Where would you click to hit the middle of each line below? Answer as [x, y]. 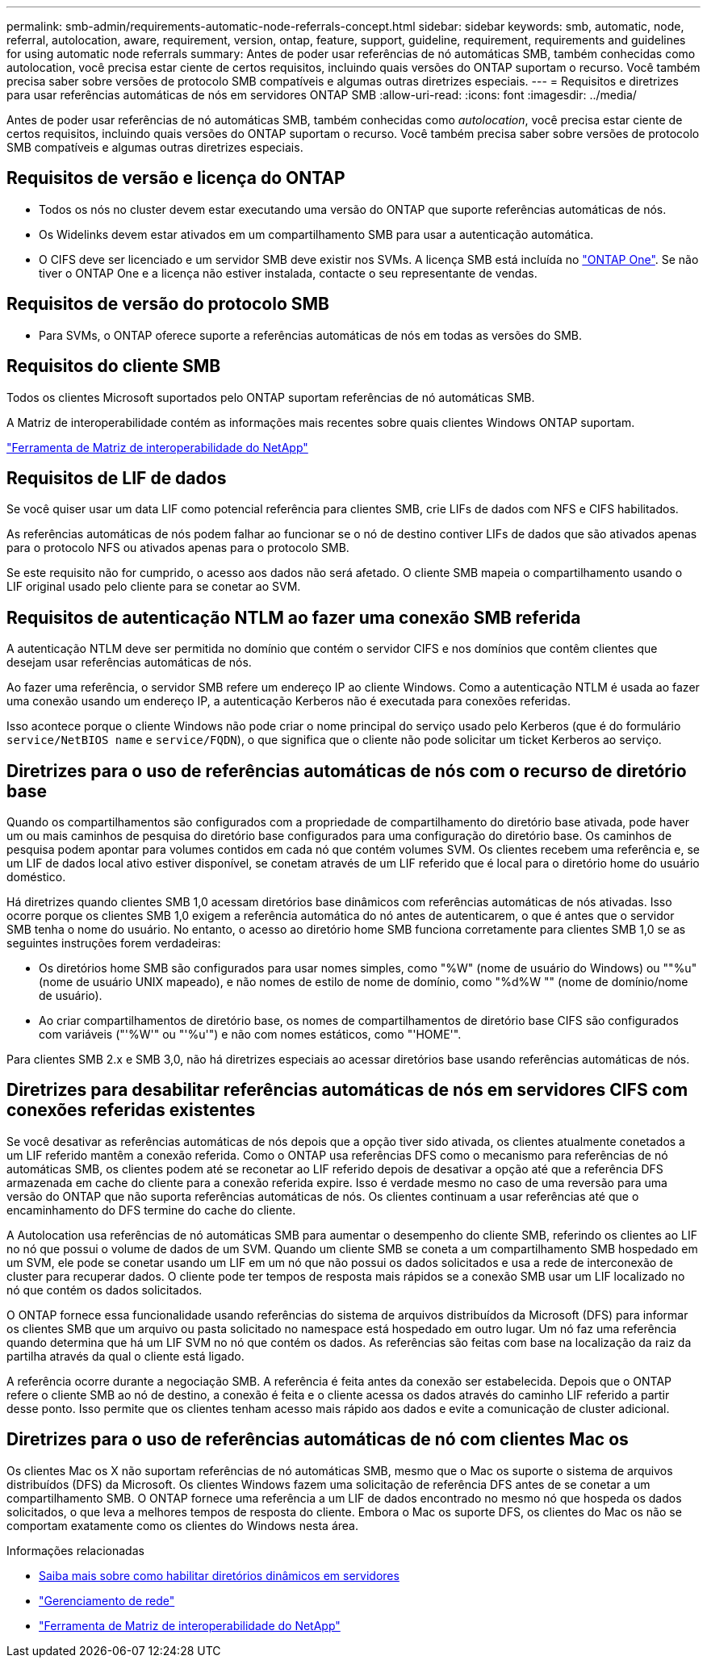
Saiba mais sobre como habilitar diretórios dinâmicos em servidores [219, 1575]
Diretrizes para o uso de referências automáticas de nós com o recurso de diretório [347, 771]
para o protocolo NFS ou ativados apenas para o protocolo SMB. [178, 548]
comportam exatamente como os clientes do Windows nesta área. [183, 1525]
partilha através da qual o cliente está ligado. [126, 1356]
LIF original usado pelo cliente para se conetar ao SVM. [154, 587]
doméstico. [36, 877]
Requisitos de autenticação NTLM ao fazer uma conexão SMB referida [294, 617]
